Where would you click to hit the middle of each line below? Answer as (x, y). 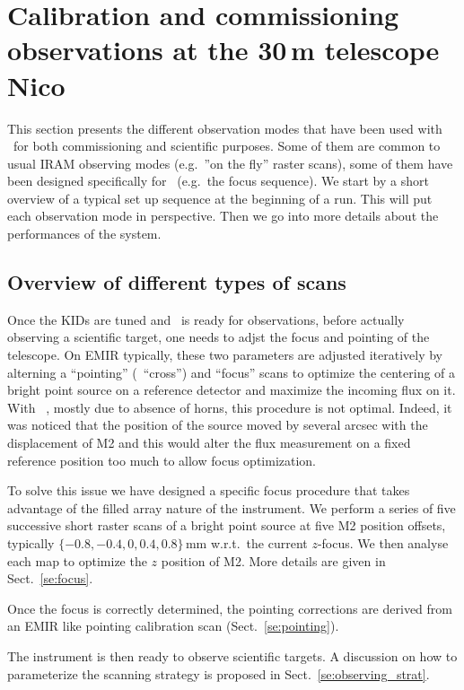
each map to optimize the (77, 560)
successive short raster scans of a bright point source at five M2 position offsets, (227, 525)
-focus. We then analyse (383, 542)
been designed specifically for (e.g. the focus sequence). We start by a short (218, 181)
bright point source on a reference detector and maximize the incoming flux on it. (232, 390)
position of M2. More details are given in (273, 560)
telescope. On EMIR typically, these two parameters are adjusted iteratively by (225, 355)
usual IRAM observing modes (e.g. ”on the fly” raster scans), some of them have (230, 163)
